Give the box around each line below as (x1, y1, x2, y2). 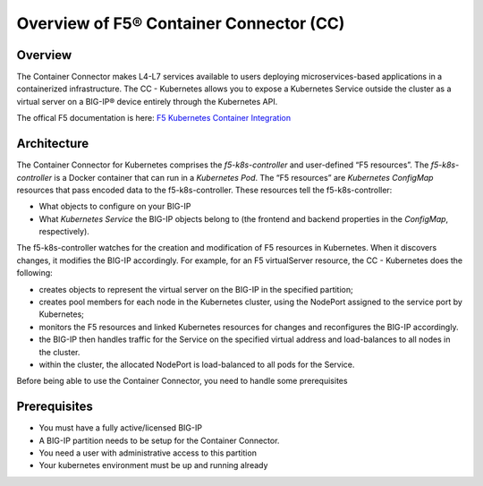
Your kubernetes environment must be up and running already (38, 460, 268, 471)
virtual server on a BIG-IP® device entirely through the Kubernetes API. (16, 96, 278, 107)
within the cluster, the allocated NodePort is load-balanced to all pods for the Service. (38, 359, 355, 370)
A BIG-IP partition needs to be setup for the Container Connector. (38, 435, 280, 446)
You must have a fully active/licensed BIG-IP (38, 422, 203, 433)
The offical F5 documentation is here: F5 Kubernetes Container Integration (16, 113, 291, 124)
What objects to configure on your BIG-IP (38, 201, 191, 212)
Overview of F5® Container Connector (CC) (16, 13, 345, 33)
